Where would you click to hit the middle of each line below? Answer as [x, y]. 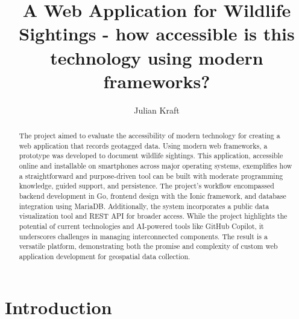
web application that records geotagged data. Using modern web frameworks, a [143, 145]
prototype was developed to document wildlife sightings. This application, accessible [151, 156]
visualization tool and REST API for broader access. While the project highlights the [153, 216]
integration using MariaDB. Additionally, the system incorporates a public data [144, 206]
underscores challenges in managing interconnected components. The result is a [143, 236]
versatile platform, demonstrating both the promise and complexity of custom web [148, 246]
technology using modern [157, 57]
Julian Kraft [157, 110]
